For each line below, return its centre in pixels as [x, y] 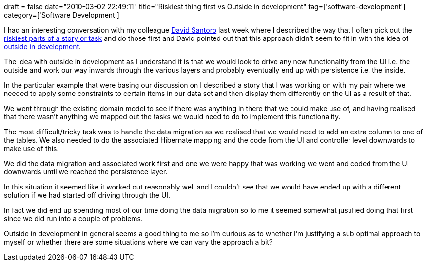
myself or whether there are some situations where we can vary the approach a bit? [138, 242]
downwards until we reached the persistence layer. [86, 172]
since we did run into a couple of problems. [73, 218]
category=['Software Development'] [62, 15]
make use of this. [31, 148]
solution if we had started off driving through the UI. [87, 195]
